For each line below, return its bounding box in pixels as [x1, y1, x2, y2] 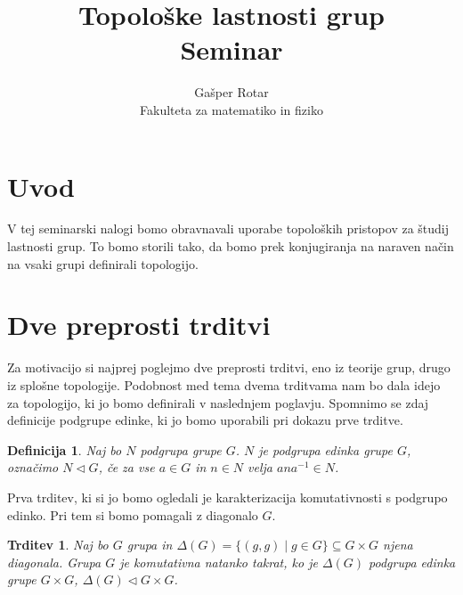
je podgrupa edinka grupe [258, 440, 393, 459]
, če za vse [98, 458, 155, 477]
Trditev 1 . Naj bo [7, 535, 109, 554]
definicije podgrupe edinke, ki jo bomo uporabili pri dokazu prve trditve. [7, 411, 403, 429]
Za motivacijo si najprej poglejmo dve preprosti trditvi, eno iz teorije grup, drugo [7, 358, 451, 377]
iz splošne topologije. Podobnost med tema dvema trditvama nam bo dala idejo [7, 375, 441, 394]
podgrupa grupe [140, 440, 222, 459]
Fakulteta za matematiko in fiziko [140, 100, 323, 118]
